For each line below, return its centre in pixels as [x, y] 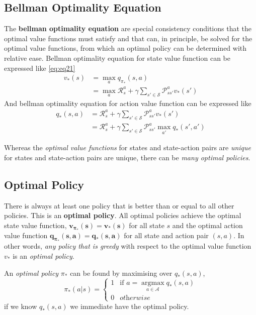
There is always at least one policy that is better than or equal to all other [119, 205]
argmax [153, 283]
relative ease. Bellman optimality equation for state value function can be [117, 58]
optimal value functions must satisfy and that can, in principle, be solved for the [128, 38]
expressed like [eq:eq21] [40, 68]
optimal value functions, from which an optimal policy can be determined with [125, 48]
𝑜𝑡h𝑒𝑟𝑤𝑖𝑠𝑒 [135, 298]
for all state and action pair [166, 235]
